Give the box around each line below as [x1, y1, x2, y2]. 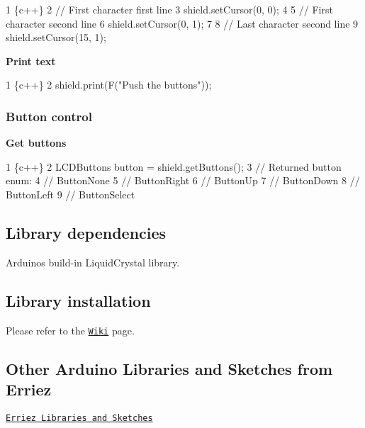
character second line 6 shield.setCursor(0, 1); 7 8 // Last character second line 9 [6, 16, 359, 30]
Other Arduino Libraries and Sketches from [6, 357, 333, 379]
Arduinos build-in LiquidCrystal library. [6, 254, 180, 269]
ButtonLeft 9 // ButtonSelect [6, 186, 135, 201]
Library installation [6, 289, 151, 311]
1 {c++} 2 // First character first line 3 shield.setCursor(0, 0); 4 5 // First [6, 2, 333, 16]
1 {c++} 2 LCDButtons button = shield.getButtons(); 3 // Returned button [6, 159, 342, 174]
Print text [6, 53, 56, 68]
